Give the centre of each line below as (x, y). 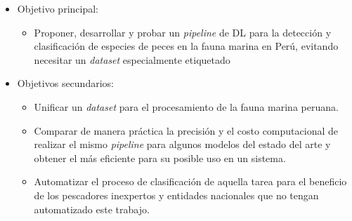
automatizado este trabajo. (92, 209)
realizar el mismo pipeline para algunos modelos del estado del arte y (182, 144)
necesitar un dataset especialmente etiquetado (132, 59)
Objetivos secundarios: (65, 83)
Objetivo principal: (58, 8)
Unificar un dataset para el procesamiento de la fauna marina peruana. (186, 106)
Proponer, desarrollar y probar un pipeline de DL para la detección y (183, 32)
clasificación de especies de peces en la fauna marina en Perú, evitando (186, 46)
